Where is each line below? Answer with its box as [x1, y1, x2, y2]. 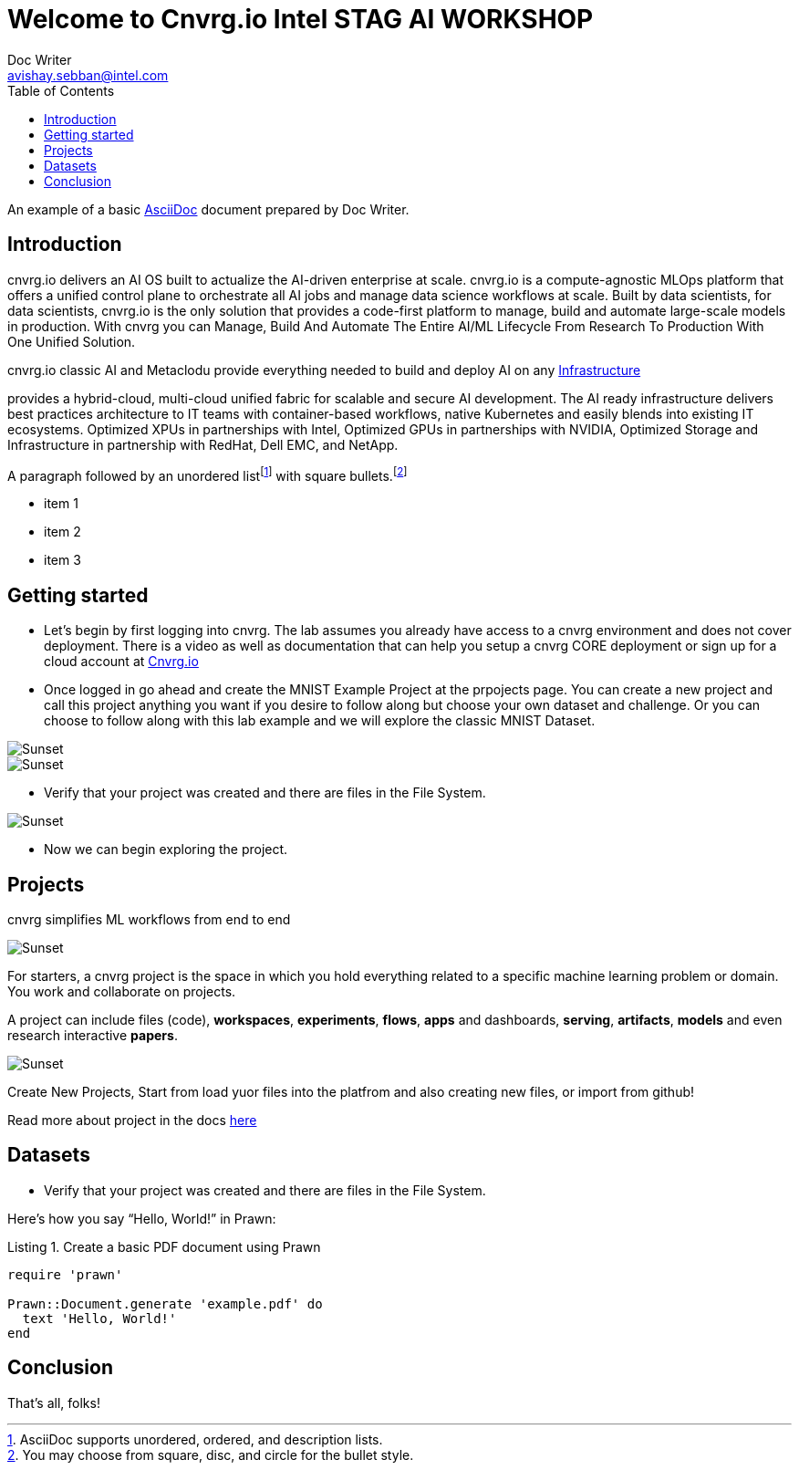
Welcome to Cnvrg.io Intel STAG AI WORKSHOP [7, 4, 594, 35]
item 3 [44, 552, 81, 568]
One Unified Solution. [7, 333, 136, 349]
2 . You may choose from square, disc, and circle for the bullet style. [7, 1446, 414, 1463]
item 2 [44, 524, 81, 540]
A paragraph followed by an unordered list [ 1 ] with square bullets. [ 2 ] [7, 464, 408, 484]
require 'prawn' [7, 1267, 123, 1282]
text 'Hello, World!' [22, 1310, 177, 1326]
